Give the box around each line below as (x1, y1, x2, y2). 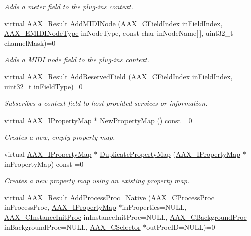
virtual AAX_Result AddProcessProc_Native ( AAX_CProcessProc (4, 192, 214, 202)
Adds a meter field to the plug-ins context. (4, 1, 133, 11)
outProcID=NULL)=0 (146, 221, 215, 232)
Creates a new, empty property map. (4, 132, 115, 142)
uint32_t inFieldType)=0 (4, 81, 83, 91)
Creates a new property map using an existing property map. (4, 175, 190, 186)
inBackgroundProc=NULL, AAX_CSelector (4, 221, 141, 232)
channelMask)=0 (4, 37, 56, 48)
